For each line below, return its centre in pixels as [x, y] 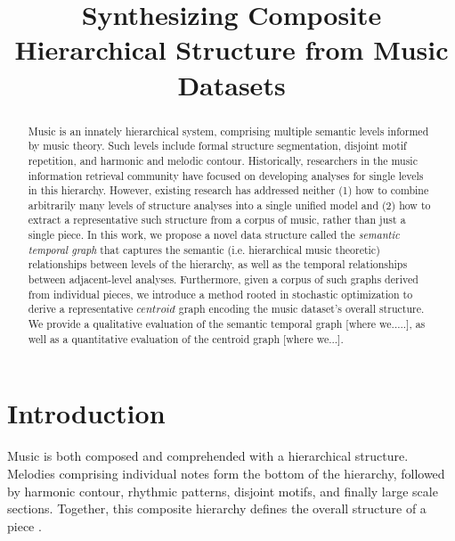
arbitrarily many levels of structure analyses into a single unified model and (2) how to [229, 205]
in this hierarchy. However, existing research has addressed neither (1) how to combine [228, 190]
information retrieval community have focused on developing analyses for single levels [226, 175]
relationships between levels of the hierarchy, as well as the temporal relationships [218, 264]
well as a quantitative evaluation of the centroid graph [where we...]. [186, 338]
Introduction [86, 413]
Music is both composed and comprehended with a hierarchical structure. [208, 456]
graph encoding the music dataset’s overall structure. [301, 309]
